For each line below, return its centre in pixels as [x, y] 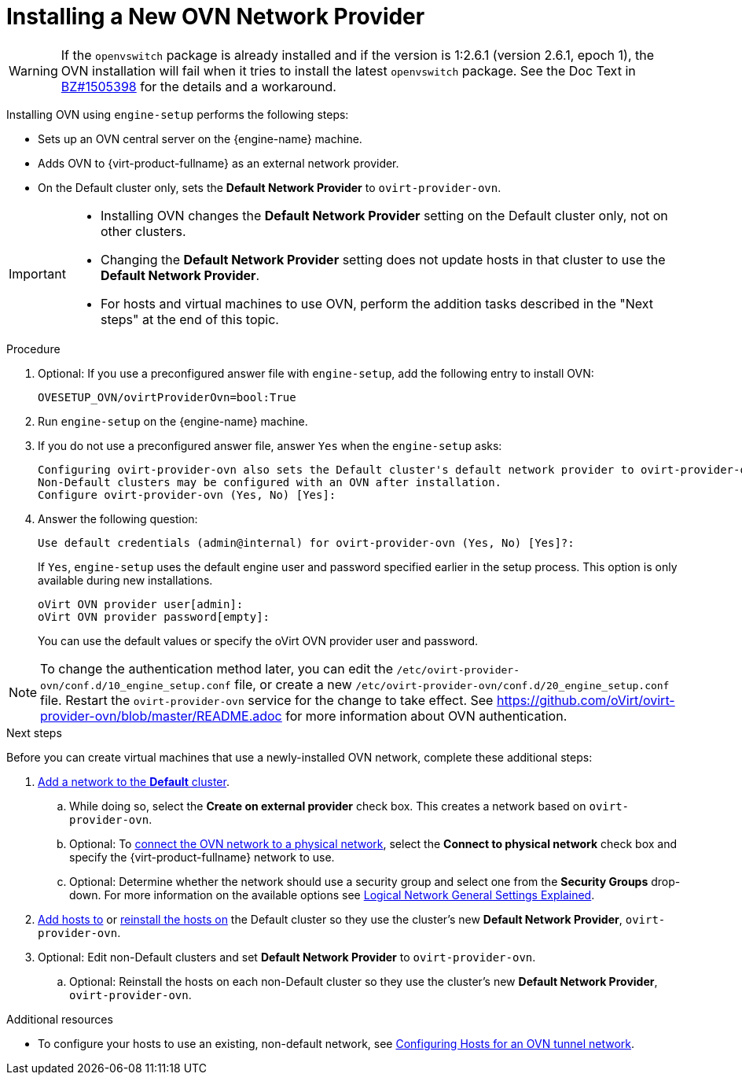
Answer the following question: [118, 518]
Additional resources [60, 1019]
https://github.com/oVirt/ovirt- [586, 700]
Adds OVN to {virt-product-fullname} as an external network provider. [219, 163]
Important [37, 273]
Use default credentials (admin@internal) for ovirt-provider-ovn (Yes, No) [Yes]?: [306, 542]
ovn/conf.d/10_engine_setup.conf [136, 685]
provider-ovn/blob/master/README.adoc [161, 716]
